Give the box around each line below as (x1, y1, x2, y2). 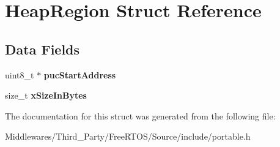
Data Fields (5, 39, 80, 58)
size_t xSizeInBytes (5, 89, 87, 102)
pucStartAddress (43, 68, 116, 81)
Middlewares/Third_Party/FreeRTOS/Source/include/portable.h (5, 130, 251, 143)
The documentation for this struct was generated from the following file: (5, 109, 276, 122)
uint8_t (5, 68, 34, 81)
